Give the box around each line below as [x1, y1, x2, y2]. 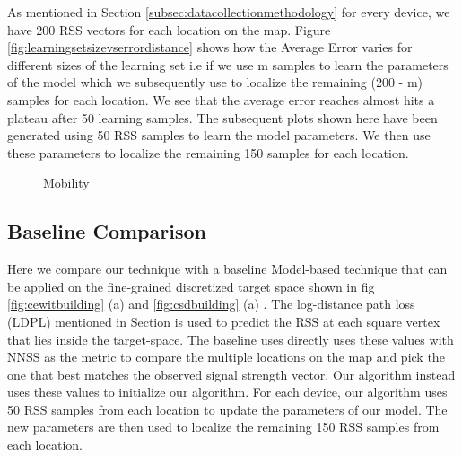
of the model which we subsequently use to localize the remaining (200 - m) [7, 73, 423, 92]
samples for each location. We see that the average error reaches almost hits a [7, 90, 435, 109]
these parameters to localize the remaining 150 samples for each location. [7, 143, 409, 162]
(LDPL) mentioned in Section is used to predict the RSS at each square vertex [7, 312, 440, 330]
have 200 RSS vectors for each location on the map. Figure [7, 20, 331, 39]
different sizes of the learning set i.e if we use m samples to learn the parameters [7, 55, 449, 74]
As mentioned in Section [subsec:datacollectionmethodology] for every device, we [7, 3, 450, 21]
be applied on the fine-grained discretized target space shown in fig [7, 277, 375, 295]
